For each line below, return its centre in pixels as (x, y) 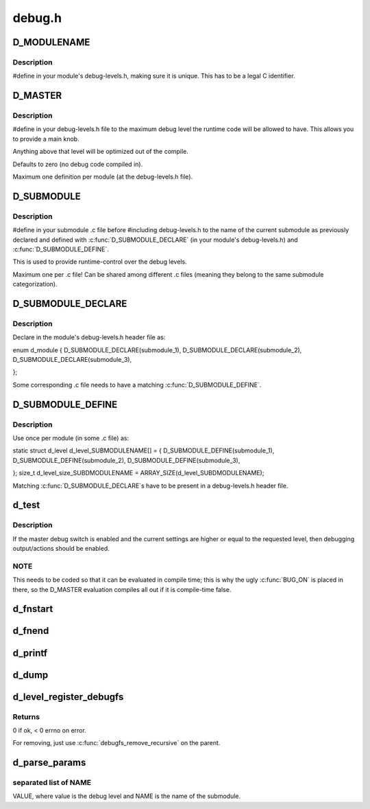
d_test (26, 505)
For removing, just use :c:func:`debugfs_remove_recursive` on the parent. (116, 743)
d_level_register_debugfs (68, 697)
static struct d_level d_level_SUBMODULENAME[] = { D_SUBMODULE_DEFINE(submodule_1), (144, 451)
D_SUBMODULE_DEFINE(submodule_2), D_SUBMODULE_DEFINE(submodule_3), (126, 460)
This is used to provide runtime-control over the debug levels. (100, 262)
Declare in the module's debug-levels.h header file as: (89, 337)
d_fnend (31, 631)
